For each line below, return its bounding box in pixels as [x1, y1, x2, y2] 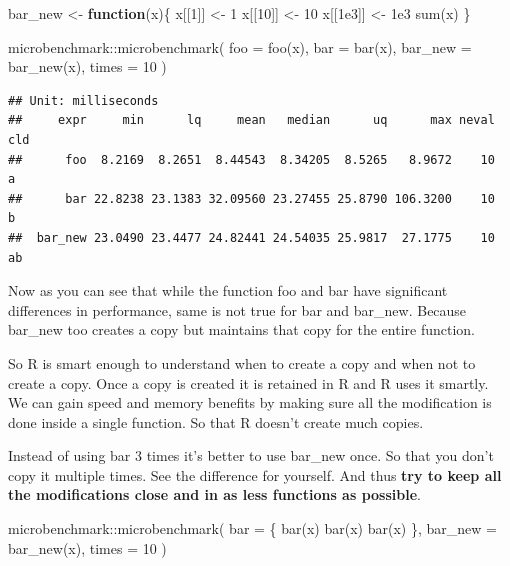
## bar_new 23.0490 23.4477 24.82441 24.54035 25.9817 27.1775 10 [8, 230, 495, 245]
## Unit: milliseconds [8, 93, 159, 108]
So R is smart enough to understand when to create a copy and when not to [8, 352, 476, 373]
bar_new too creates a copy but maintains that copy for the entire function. [8, 319, 475, 340]
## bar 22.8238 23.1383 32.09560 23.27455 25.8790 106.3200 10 [8, 191, 495, 206]
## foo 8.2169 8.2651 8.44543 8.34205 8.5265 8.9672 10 [8, 152, 495, 167]
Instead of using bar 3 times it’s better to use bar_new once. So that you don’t [8, 445, 494, 466]
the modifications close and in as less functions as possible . [8, 484, 421, 505]
